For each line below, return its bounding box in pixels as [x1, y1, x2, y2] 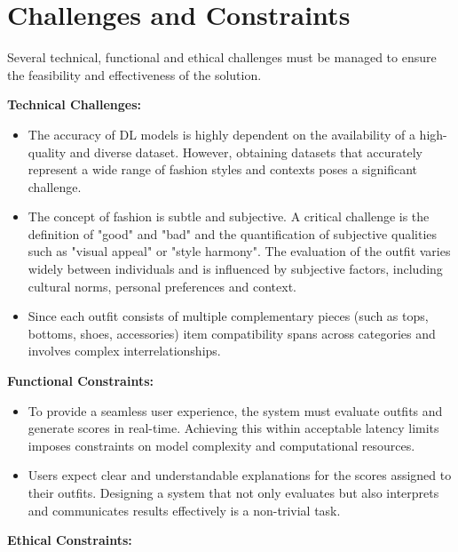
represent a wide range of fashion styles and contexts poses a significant [28, 160, 417, 179]
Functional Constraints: [7, 372, 154, 390]
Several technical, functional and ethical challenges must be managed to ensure [7, 48, 437, 67]
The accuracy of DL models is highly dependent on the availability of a [28, 124, 415, 143]
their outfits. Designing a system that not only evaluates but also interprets [28, 484, 439, 501]
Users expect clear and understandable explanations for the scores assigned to [28, 466, 452, 484]
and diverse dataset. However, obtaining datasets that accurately [69, 142, 422, 161]
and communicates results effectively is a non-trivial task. [28, 500, 341, 519]
